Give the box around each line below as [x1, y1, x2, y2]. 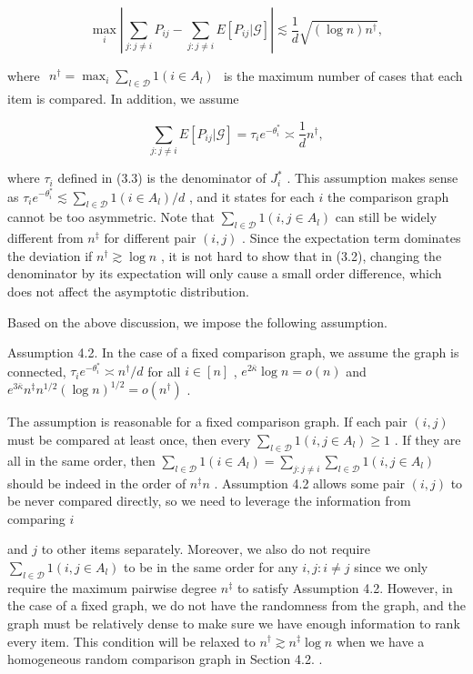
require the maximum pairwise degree [7, 578, 217, 597]
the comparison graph [327, 186, 449, 206]
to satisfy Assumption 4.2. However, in [236, 578, 453, 597]
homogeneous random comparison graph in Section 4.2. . [7, 649, 323, 669]
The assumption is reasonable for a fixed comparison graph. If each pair [7, 412, 408, 431]
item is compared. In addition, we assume [7, 88, 239, 107]
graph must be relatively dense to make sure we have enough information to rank [7, 613, 460, 632]
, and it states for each [189, 186, 315, 206]
